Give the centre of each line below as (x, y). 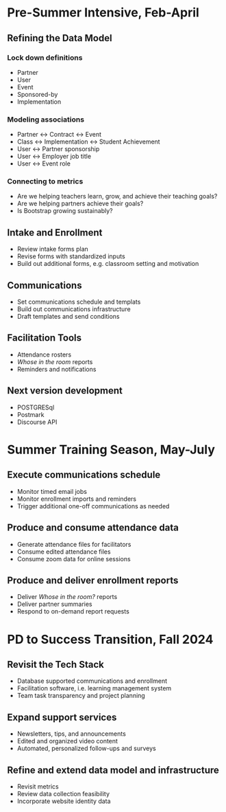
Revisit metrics (38, 786)
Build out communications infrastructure (74, 309)
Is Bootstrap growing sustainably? (65, 211)
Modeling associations (46, 120)
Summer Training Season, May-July (111, 450)
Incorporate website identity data (64, 801)
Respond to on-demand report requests (73, 611)
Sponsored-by (37, 94)
